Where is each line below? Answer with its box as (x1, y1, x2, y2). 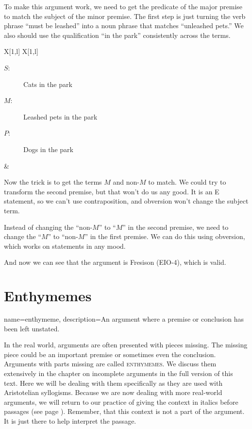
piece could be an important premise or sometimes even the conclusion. (4, 349, 216, 359)
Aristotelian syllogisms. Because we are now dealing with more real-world (4, 387, 222, 397)
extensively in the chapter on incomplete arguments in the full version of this (4, 368, 233, 378)
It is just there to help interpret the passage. (4, 415, 136, 426)
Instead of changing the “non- (4, 222, 93, 232)
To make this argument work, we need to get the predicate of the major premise (4, 1, 243, 11)
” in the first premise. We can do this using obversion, (84, 231, 245, 241)
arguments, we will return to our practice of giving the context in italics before (4, 396, 238, 407)
